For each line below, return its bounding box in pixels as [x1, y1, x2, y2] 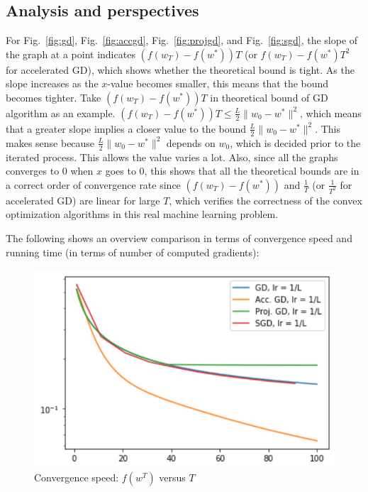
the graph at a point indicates [6, 46, 135, 61]
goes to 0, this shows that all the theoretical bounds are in [105, 163, 359, 178]
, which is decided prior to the [230, 135, 361, 150]
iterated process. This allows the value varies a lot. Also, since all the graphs [6, 149, 338, 164]
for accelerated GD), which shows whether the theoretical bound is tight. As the [6, 62, 355, 77]
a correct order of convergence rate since [6, 177, 181, 192]
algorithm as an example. [6, 105, 116, 120]
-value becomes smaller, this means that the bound [107, 76, 329, 91]
